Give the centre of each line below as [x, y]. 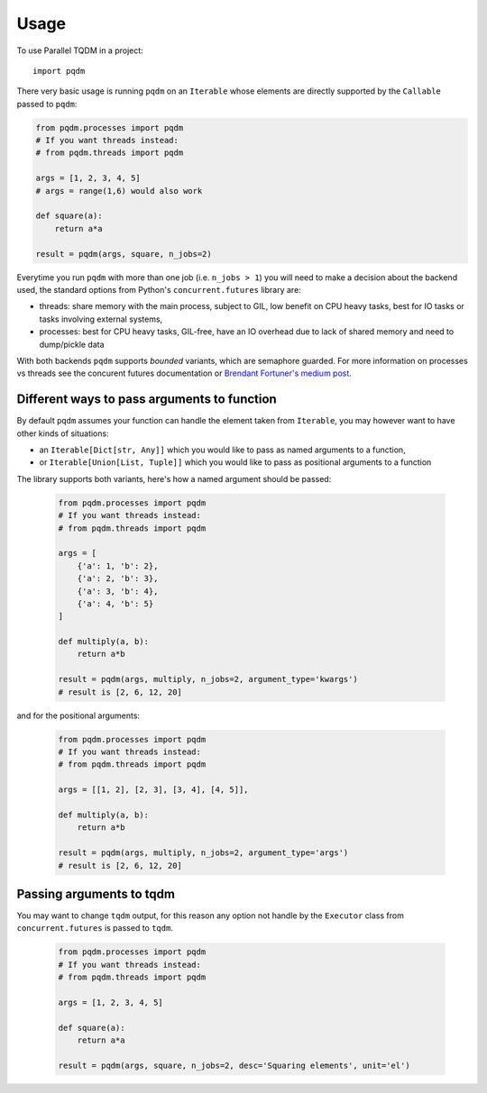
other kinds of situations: [63, 433]
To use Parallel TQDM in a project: [80, 50]
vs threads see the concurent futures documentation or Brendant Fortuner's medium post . [184, 373]
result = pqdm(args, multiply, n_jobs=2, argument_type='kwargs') [208, 679]
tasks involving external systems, [101, 319]
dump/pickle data [72, 344]
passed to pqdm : [47, 104]
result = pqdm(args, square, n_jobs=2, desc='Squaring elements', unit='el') [234, 1065]
